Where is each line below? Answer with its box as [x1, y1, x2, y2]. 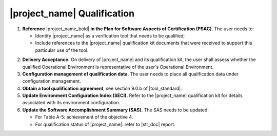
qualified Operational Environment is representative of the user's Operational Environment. [22, 64, 214, 70]
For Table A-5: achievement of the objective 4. [35, 114, 133, 120]
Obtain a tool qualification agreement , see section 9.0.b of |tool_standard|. [22, 85, 182, 91]
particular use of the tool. [35, 47, 89, 53]
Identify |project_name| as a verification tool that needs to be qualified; [35, 32, 185, 38]
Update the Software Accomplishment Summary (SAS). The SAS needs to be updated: [22, 107, 209, 113]
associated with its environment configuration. [22, 100, 121, 106]
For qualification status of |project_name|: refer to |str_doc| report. [35, 121, 175, 127]
